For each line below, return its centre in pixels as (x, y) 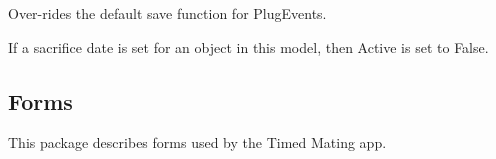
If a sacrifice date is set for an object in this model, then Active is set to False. (248, 46)
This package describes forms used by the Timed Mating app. (197, 142)
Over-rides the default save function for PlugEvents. (167, 13)
